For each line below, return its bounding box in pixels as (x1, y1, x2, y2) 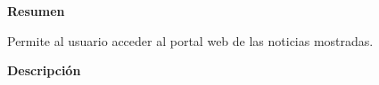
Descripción (7, 61, 81, 80)
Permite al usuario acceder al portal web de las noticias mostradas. (7, 31, 374, 50)
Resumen (7, 2, 65, 19)
